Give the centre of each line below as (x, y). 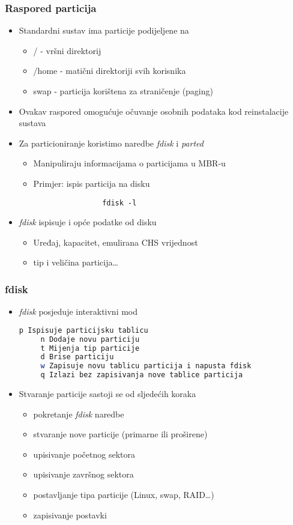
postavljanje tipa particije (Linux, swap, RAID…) (124, 495)
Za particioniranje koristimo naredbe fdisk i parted (111, 143)
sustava (32, 123)
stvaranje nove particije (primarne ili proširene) (120, 434)
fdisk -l (119, 203)
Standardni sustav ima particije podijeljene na (104, 30)
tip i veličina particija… (76, 262)
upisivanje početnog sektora (84, 454)
